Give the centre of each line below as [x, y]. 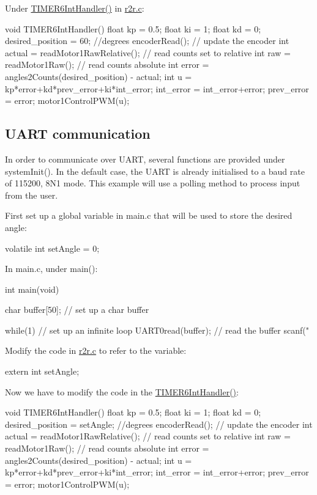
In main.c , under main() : [51, 269]
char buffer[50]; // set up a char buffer [77, 310]
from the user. [32, 195]
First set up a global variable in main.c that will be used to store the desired [149, 215]
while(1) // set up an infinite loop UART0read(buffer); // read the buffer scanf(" [157, 330]
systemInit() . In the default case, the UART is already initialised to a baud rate [155, 171]
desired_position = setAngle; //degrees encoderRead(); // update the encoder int [159, 424]
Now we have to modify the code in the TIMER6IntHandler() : [122, 391]
